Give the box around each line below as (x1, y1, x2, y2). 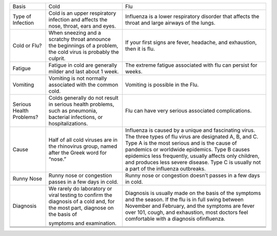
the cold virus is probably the (48, 49, 119, 55)
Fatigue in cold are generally (48, 62, 117, 69)
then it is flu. (125, 45, 155, 52)
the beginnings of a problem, (48, 42, 118, 49)
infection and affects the (48, 16, 108, 23)
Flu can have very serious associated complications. (125, 107, 252, 114)
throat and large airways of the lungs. (125, 19, 215, 26)
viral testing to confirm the (48, 191, 112, 199)
